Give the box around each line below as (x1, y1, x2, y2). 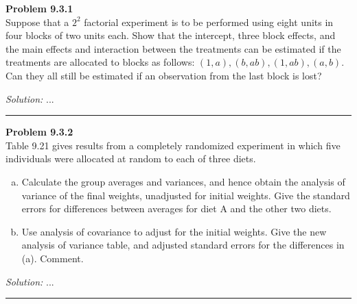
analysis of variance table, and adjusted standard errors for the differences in (21, 238, 345, 252)
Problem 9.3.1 (5, 1, 73, 15)
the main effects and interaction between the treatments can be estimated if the (5, 41, 341, 55)
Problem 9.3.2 (5, 125, 73, 139)
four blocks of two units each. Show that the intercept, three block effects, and (5, 28, 336, 42)
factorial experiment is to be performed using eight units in (84, 14, 334, 29)
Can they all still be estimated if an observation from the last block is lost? (5, 68, 322, 82)
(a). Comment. (21, 251, 84, 265)
